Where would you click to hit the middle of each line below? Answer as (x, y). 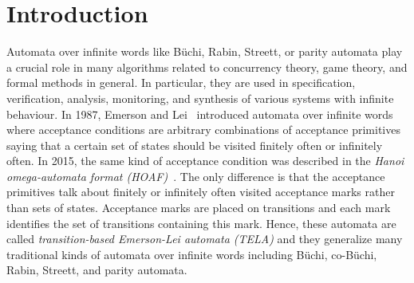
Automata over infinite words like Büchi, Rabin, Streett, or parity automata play (205, 51)
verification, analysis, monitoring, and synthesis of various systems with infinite (200, 98)
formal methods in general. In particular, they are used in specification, (181, 83)
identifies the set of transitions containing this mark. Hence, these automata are (201, 223)
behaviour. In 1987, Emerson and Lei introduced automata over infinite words (200, 114)
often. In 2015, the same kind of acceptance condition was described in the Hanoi (205, 161)
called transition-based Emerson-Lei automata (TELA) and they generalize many (205, 239)
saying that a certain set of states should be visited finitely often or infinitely (195, 145)
